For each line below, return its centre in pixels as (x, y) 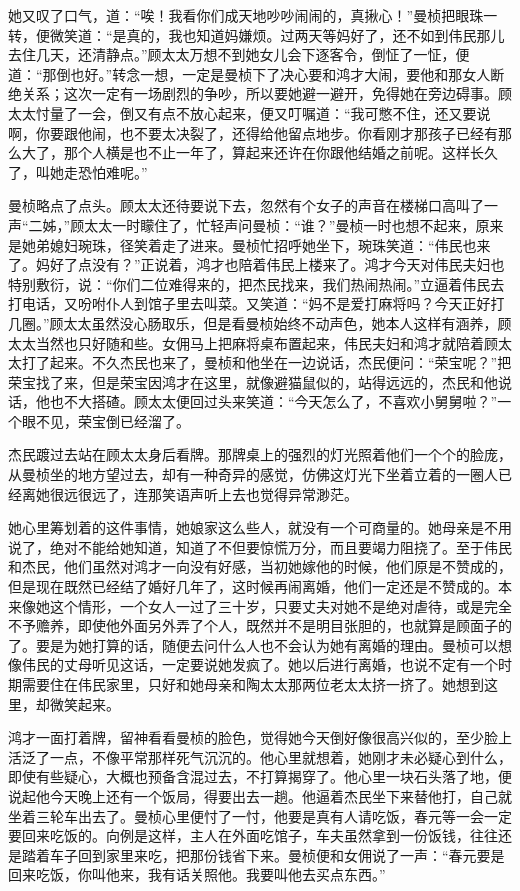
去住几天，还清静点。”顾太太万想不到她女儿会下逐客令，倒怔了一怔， (232, 54)
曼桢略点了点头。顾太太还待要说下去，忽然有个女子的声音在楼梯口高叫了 (246, 205)
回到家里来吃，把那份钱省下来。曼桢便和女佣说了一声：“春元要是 (291, 854)
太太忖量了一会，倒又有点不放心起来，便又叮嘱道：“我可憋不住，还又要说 (249, 112)
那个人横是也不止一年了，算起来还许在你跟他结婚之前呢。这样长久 (280, 152)
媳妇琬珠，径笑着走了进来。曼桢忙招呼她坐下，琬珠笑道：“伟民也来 (270, 244)
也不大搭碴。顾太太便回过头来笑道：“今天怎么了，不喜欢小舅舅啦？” (273, 401)
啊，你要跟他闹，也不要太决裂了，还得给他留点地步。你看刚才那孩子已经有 (253, 132)
